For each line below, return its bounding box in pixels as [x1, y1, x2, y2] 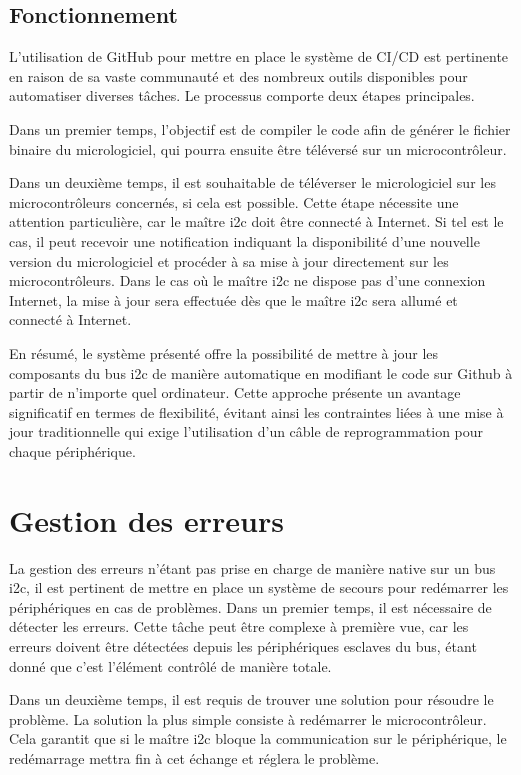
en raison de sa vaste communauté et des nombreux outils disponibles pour [9, 65, 468, 86]
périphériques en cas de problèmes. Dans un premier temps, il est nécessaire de [9, 596, 492, 617]
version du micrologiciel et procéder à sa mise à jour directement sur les [9, 250, 449, 271]
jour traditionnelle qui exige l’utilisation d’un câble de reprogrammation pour [9, 421, 484, 442]
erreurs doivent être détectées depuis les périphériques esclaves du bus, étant [9, 635, 477, 656]
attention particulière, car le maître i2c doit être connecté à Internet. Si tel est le [9, 211, 504, 232]
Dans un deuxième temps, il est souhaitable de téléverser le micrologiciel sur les [9, 172, 496, 193]
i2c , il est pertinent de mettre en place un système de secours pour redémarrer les [9, 577, 509, 598]
